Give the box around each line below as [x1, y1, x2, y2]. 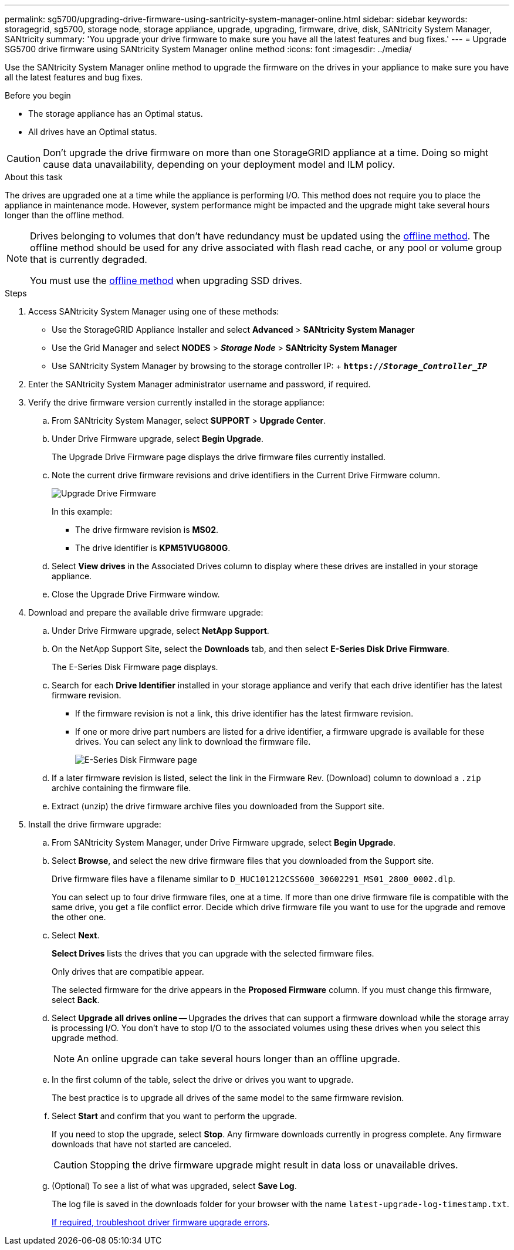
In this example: [52, 506, 113, 516]
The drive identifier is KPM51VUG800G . [75, 543, 231, 553]
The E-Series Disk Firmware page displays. [52, 662, 218, 672]
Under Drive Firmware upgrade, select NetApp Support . [52, 626, 269, 636]
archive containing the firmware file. [52, 783, 191, 793]
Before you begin [5, 90, 71, 100]
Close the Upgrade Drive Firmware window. [52, 589, 220, 599]
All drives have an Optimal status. [28, 127, 157, 137]
